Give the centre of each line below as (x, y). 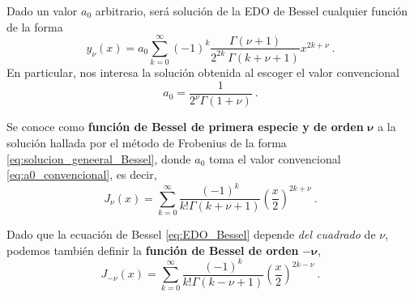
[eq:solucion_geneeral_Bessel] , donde (99, 158)
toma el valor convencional (275, 158)
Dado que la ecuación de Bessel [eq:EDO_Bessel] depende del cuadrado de (191, 233)
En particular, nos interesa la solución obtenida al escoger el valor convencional (203, 72)
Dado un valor (42, 11)
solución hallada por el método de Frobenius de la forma (147, 142)
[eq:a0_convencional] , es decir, (82, 174)
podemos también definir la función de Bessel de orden (153, 250)
